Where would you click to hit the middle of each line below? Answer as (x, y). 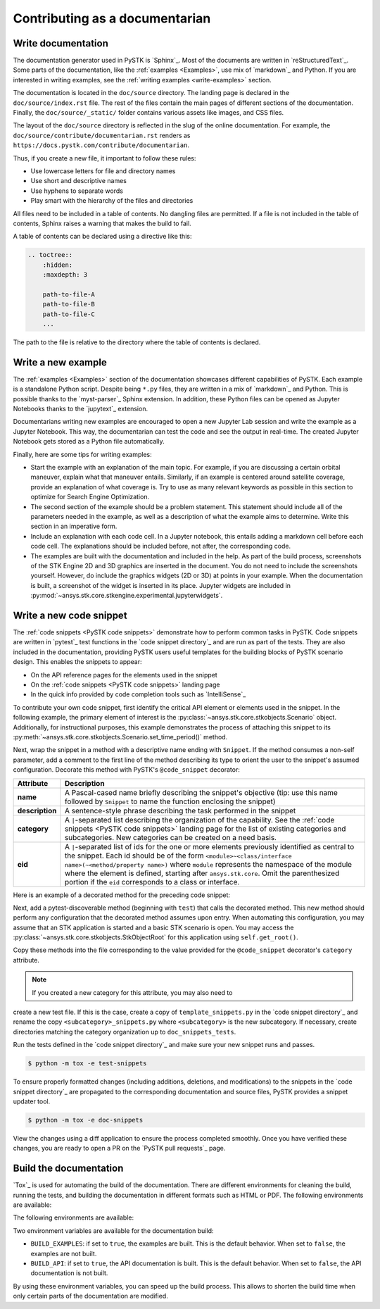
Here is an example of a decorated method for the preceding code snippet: (122, 895)
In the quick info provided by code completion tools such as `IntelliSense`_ (138, 694)
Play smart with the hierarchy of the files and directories (112, 201)
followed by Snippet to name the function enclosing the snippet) (170, 801)
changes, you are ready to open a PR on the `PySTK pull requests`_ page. (119, 1148)
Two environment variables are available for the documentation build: (113, 1230)
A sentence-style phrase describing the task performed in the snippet (180, 810)
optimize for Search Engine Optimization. (90, 497)
